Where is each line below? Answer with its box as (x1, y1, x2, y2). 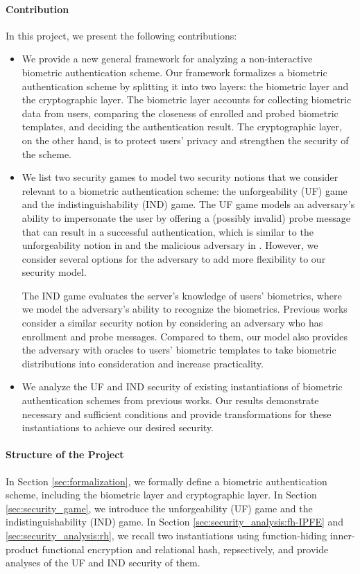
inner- (329, 528, 355, 542)
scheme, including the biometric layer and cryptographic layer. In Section (6, 487, 317, 502)
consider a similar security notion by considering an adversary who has (22, 315, 323, 330)
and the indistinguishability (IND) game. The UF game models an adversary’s (22, 197, 355, 211)
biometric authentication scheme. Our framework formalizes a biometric (22, 64, 327, 79)
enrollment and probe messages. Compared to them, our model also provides (22, 329, 348, 343)
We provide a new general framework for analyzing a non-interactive (22, 51, 313, 66)
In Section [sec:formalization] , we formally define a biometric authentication (6, 473, 327, 488)
